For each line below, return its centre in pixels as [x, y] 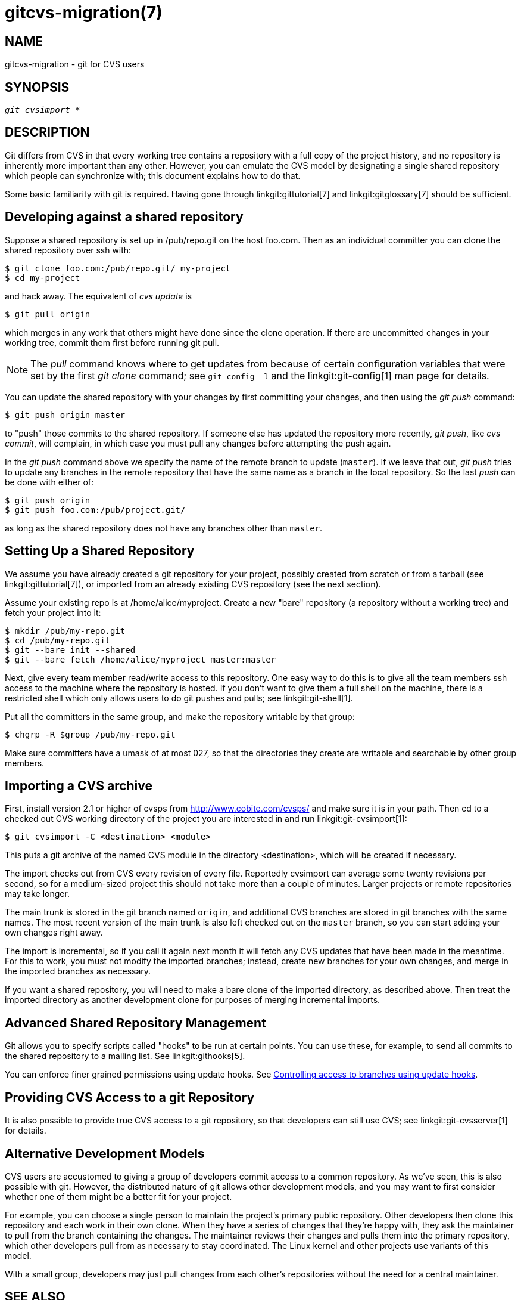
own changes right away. [54, 933]
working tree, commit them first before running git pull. [112, 342]
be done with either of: [49, 482]
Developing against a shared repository [124, 217]
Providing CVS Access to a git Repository [130, 1097]
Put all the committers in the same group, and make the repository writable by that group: [180, 716]
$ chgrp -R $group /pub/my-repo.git [90, 734]
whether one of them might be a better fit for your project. [118, 1196]
